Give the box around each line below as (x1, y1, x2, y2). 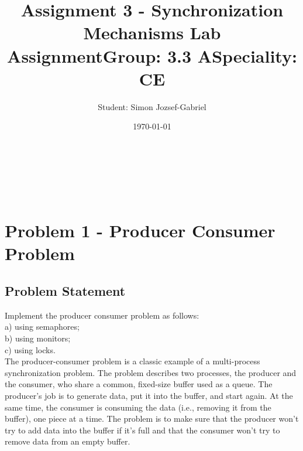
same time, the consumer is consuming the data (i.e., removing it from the (5, 401, 271, 413)
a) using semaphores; (5, 320, 80, 333)
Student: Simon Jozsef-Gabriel (98, 100, 206, 112)
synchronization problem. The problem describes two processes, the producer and (5, 366, 297, 378)
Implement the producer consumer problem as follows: (5, 309, 199, 321)
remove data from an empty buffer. (5, 435, 130, 447)
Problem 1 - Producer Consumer (5, 218, 276, 242)
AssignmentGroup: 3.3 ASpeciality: (7, 43, 297, 67)
